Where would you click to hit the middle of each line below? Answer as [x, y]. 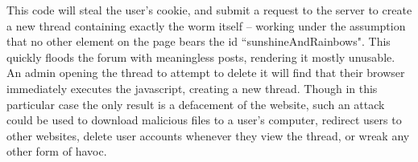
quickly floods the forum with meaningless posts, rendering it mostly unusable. [201, 57]
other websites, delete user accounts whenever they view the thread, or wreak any [208, 135]
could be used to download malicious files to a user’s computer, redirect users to [204, 120]
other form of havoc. [57, 151]
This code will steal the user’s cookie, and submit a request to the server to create [209, 10]
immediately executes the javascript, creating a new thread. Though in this [192, 88]
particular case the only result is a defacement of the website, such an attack [196, 104]
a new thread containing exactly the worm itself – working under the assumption [206, 25]
